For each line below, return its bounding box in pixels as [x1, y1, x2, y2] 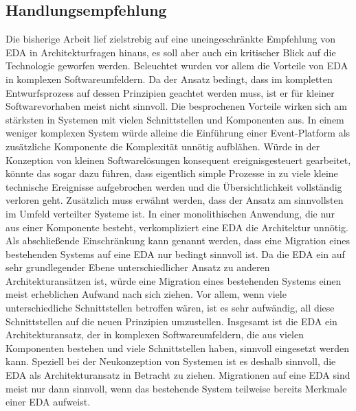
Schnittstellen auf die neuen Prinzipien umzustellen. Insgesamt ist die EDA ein [5, 314, 337, 328]
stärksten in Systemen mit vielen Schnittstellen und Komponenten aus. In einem [5, 112, 344, 126]
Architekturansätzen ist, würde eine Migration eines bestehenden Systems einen [5, 273, 342, 287]
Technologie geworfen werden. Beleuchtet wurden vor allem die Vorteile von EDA [5, 58, 348, 73]
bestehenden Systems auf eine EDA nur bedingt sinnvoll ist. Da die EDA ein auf [5, 246, 345, 261]
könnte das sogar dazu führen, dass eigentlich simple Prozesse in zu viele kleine [5, 166, 338, 180]
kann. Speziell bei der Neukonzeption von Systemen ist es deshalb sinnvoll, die [5, 354, 336, 368]
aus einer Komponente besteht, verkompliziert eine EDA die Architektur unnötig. [5, 220, 348, 234]
